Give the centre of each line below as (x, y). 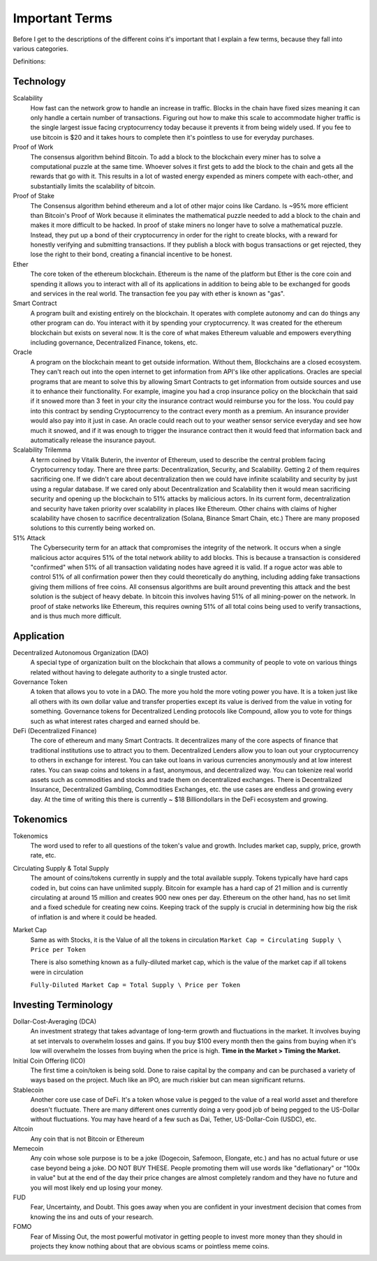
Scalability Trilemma (42, 450)
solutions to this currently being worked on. (93, 528)
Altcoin (23, 1129)
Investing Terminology (63, 1004)
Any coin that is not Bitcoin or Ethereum (87, 1139)
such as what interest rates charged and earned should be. (115, 721)
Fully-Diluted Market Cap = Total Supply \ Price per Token (135, 985)
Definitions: (29, 61)
